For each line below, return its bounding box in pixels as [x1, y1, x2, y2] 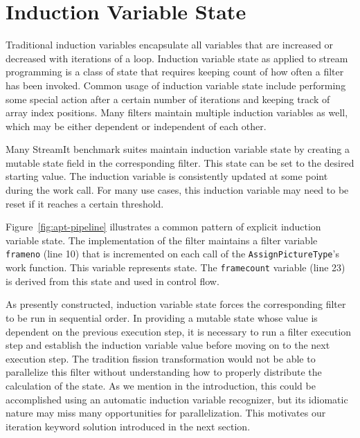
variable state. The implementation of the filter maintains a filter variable [6, 232, 318, 247]
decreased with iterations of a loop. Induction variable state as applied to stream [6, 51, 348, 65]
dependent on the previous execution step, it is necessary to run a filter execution [6, 324, 352, 338]
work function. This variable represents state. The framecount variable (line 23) [6, 260, 345, 275]
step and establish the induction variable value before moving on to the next [6, 338, 330, 352]
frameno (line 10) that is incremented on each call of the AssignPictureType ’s [6, 246, 339, 261]
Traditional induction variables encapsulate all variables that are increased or [6, 37, 334, 52]
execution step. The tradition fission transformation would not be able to [6, 351, 316, 365]
